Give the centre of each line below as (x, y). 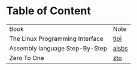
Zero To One (27, 58)
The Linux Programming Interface (56, 39)
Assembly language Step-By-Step (58, 48)
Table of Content (49, 11)
